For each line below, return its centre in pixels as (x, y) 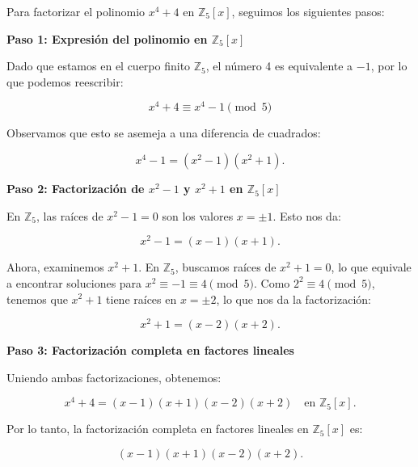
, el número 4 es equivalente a (279, 66)
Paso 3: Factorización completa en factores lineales (150, 350)
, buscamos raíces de (226, 267)
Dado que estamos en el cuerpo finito (99, 66)
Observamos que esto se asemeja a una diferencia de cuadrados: (164, 133)
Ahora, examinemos (55, 267)
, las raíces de (70, 215)
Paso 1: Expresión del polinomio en (107, 38)
